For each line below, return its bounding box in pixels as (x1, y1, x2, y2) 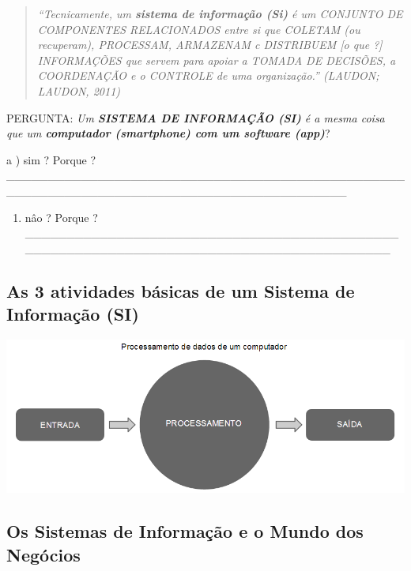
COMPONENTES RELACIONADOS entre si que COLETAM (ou (37, 21, 360, 37)
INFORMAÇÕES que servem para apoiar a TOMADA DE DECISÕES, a (37, 51, 396, 68)
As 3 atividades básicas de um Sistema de (6, 278, 355, 302)
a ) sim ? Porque (6, 151, 87, 167)
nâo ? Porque (25, 208, 89, 225)
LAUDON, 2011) (37, 82, 121, 99)
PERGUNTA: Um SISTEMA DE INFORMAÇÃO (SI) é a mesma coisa (6, 109, 385, 126)
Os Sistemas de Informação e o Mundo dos (6, 519, 364, 543)
